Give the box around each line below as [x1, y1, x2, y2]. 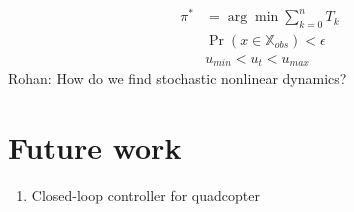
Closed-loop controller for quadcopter [31, 185, 260, 206]
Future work [8, 127, 182, 168]
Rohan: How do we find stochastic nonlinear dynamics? [8, 68, 347, 89]
